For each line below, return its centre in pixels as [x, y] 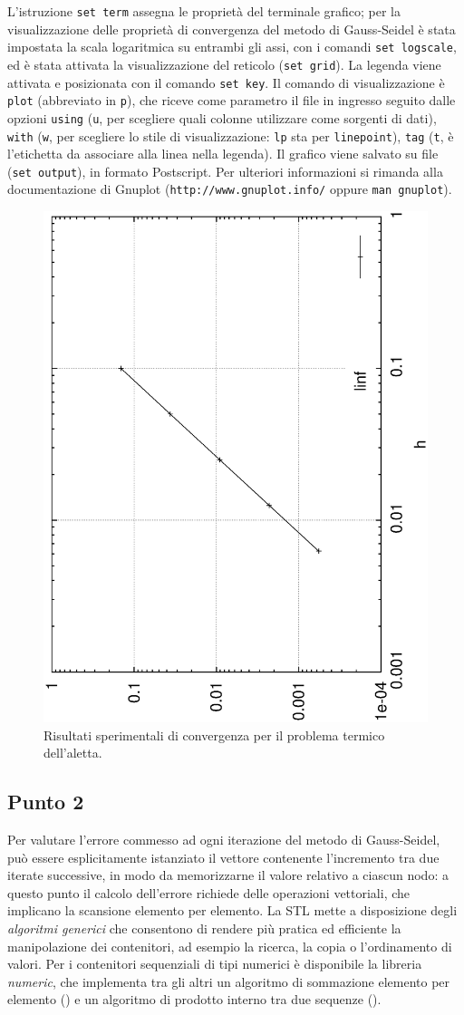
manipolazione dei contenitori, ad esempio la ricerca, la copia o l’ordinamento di [230, 946]
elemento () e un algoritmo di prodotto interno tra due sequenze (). [194, 999]
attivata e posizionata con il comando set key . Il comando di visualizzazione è [226, 82]
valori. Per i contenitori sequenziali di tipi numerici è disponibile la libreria [215, 964]
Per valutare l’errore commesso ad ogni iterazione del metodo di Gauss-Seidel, [224, 839]
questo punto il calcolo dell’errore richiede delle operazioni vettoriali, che [209, 892]
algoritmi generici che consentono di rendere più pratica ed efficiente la [204, 928]
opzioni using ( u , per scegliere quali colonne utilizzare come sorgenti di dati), [222, 117]
